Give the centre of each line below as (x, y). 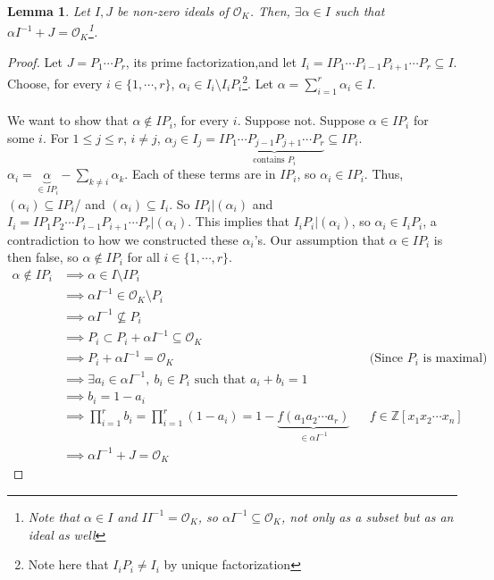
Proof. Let (35, 61)
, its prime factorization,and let (211, 61)
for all (143, 257)
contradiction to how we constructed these (123, 239)
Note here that (68, 564)
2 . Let (258, 82)
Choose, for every (55, 83)
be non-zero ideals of (173, 11)
